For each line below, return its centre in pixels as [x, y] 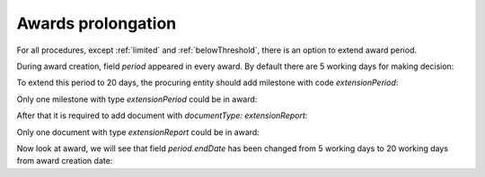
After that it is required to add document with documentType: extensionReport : [162, 115]
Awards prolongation [97, 23]
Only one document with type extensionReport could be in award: [138, 132]
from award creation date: [65, 161]
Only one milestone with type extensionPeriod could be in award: [137, 99]
